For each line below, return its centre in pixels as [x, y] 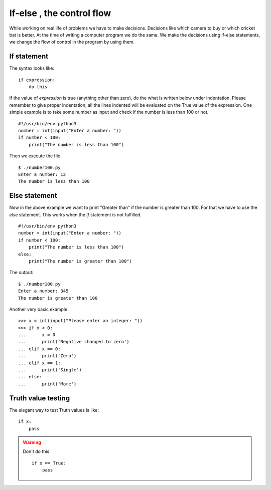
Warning [32, 442]
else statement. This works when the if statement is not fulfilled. [75, 214]
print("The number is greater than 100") [80, 261]
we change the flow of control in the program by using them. [72, 42]
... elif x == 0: [39, 349]
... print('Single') [50, 370]
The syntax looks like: [32, 68]
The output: [21, 273]
